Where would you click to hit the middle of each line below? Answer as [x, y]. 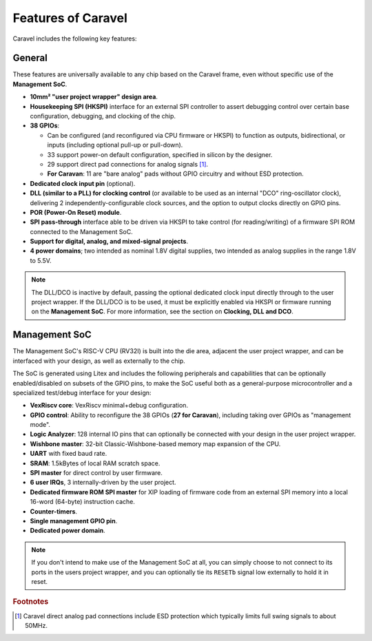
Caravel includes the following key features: [75, 39]
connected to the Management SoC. [82, 231]
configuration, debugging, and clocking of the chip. [103, 116]
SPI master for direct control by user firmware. [96, 473]
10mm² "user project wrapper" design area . [94, 97]
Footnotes [31, 602]
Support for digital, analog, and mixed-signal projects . [109, 242]
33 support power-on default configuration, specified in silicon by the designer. [160, 154]
